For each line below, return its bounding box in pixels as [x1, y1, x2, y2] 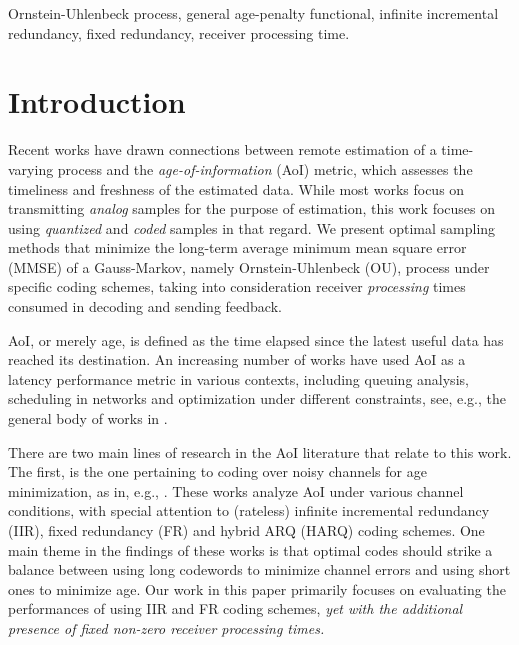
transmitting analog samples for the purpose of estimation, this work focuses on [8, 198, 496, 219]
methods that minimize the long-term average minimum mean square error [8, 237, 467, 258]
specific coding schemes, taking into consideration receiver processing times [8, 276, 466, 297]
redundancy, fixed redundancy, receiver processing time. [8, 22, 350, 43]
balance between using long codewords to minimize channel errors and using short [8, 559, 511, 580]
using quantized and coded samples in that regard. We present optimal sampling [8, 217, 496, 238]
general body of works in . [8, 408, 168, 429]
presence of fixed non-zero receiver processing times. [8, 617, 325, 638]
